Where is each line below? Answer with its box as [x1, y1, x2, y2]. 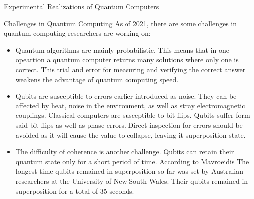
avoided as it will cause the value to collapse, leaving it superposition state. [15, 129, 246, 140]
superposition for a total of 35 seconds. [15, 185, 134, 196]
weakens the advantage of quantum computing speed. [15, 74, 179, 84]
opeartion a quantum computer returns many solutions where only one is [15, 54, 239, 65]
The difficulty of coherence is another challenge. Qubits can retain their [15, 146, 234, 157]
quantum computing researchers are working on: [4, 28, 151, 38]
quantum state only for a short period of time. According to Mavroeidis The [15, 156, 249, 166]
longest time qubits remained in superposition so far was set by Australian [15, 166, 243, 176]
